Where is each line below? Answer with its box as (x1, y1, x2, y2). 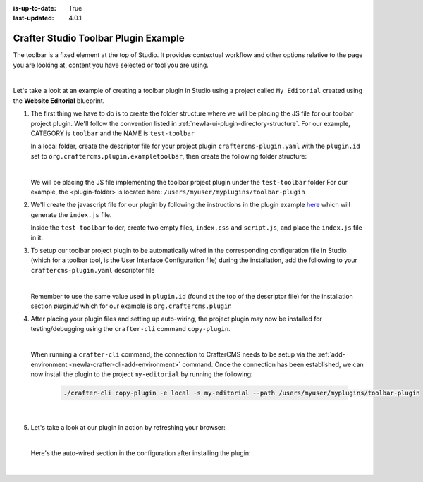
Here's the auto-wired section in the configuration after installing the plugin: (30, 449, 251, 457)
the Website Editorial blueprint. (13, 96, 105, 105)
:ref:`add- (317, 350, 345, 359)
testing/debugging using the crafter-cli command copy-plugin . (30, 324, 231, 333)
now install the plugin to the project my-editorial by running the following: (30, 370, 253, 378)
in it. (30, 233, 44, 242)
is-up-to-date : (13, 4, 56, 12)
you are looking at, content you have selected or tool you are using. (13, 61, 209, 69)
